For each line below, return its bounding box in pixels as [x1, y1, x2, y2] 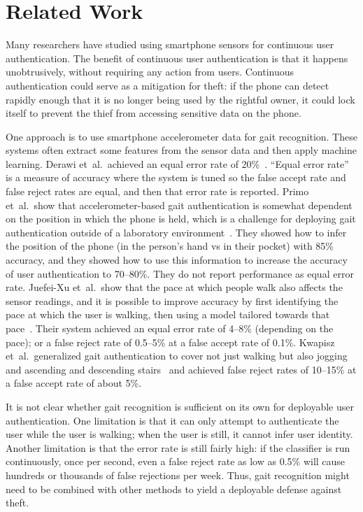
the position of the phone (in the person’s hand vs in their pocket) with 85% [6, 239, 334, 253]
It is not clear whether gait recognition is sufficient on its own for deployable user [6, 399, 354, 413]
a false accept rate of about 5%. [6, 376, 142, 390]
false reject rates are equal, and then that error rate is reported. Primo [6, 184, 309, 199]
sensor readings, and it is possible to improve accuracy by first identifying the [6, 293, 339, 308]
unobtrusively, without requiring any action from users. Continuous [6, 64, 294, 79]
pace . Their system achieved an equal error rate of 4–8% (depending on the [6, 321, 334, 335]
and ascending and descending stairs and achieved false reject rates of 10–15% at [6, 362, 357, 376]
